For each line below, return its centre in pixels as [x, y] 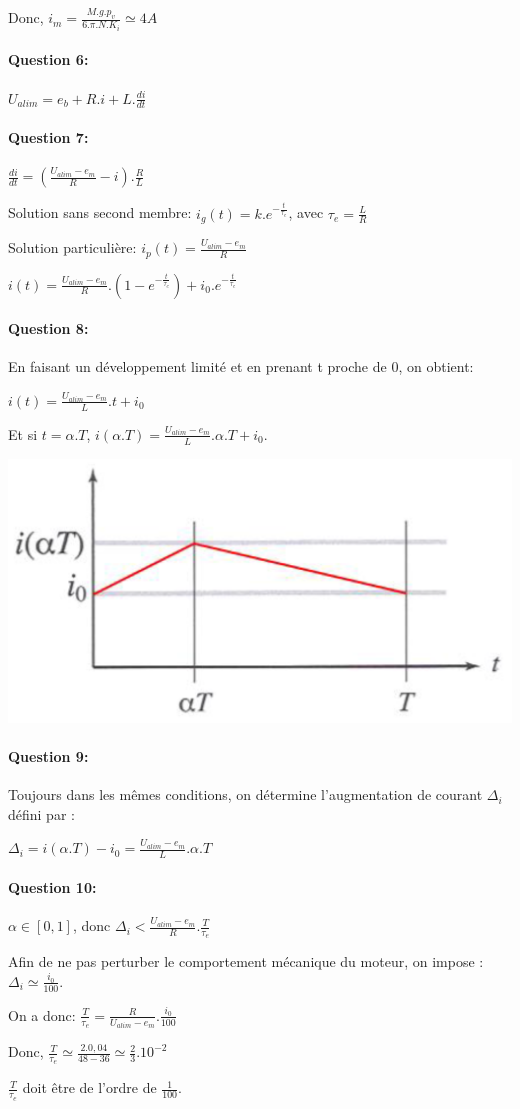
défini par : [41, 813]
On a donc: [42, 1014]
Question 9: [48, 756]
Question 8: [48, 328]
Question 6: [48, 59]
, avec [306, 212]
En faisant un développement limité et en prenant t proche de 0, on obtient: [241, 366]
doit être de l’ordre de [89, 1087]
